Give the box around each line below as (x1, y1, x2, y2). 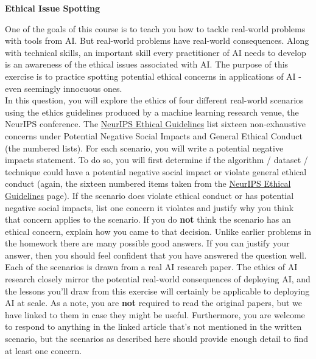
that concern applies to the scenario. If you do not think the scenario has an (5, 213, 291, 226)
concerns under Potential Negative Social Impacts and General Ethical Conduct (5, 129, 303, 142)
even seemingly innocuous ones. (5, 82, 122, 94)
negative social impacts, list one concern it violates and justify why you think (5, 201, 294, 214)
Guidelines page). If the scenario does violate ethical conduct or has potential (5, 189, 294, 201)
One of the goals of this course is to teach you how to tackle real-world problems (5, 22, 306, 35)
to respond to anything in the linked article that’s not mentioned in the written (5, 320, 302, 333)
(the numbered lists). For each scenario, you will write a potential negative (5, 141, 284, 154)
